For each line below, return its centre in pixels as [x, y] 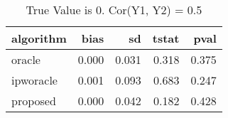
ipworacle [34, 80]
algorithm [39, 38]
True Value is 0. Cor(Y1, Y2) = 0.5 [114, 10]
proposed [34, 101]
